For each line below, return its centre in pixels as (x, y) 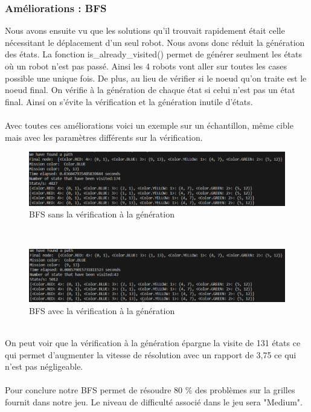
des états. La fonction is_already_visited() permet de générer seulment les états (154, 54)
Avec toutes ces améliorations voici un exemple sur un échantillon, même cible (149, 125)
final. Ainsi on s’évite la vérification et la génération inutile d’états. (129, 101)
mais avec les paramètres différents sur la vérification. (104, 137)
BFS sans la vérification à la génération (102, 214)
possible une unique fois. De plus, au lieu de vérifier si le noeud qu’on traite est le (156, 78)
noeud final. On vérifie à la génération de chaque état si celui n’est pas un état (150, 90)
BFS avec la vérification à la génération (102, 310)
